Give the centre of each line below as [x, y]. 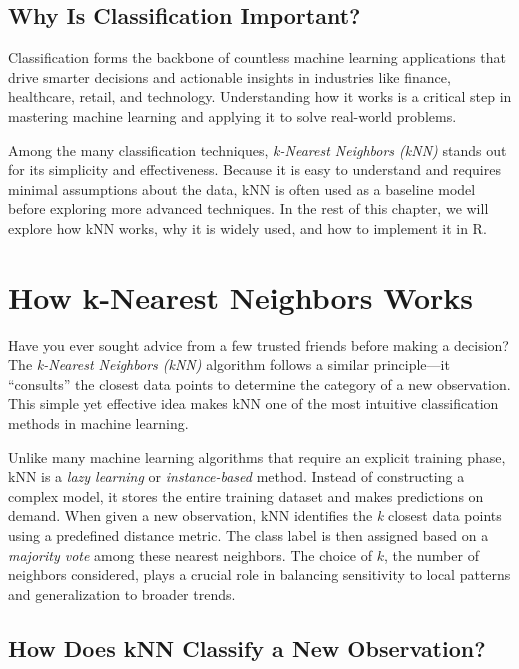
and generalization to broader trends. [122, 593]
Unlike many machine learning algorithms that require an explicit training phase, [257, 456]
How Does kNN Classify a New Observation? [247, 647]
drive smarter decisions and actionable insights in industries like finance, [229, 76]
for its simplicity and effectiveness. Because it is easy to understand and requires [254, 169]
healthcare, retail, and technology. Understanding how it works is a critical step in [260, 96]
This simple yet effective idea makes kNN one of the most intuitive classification [253, 403]
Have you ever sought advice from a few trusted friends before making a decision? [258, 344]
